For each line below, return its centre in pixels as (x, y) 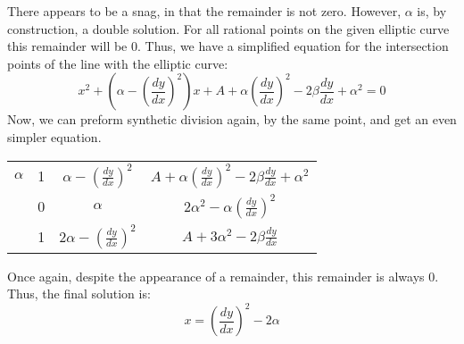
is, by (432, 11)
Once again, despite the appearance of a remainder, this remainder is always (216, 276)
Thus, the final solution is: (79, 294)
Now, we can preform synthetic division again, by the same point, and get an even (232, 119)
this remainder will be (67, 46)
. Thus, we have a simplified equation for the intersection (293, 46)
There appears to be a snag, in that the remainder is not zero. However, (204, 11)
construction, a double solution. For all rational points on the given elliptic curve (228, 28)
